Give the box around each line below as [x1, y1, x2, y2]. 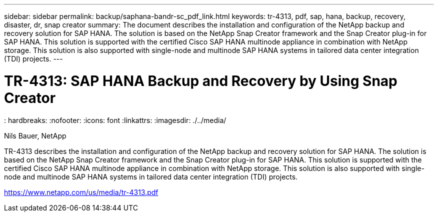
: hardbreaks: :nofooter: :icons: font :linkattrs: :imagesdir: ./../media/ [4, 115, 226, 124]
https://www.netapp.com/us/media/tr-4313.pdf [4, 187, 158, 196]
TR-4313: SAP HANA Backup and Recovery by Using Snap [4, 72, 397, 89]
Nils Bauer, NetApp [4, 131, 66, 140]
